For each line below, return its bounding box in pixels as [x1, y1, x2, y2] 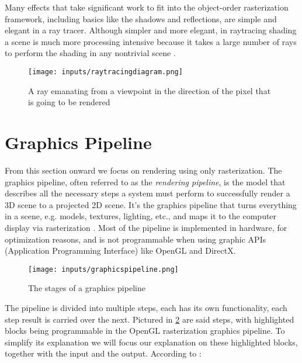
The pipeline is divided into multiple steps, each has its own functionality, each [5, 301, 287, 313]
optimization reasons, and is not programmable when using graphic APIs [5, 233, 266, 245]
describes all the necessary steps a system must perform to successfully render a [5, 187, 290, 199]
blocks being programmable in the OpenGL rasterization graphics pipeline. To [5, 324, 285, 337]
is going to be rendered [28, 96, 110, 108]
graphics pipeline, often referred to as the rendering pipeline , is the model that [5, 175, 286, 188]
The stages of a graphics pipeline [28, 282, 145, 294]
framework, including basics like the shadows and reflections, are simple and [5, 12, 277, 25]
